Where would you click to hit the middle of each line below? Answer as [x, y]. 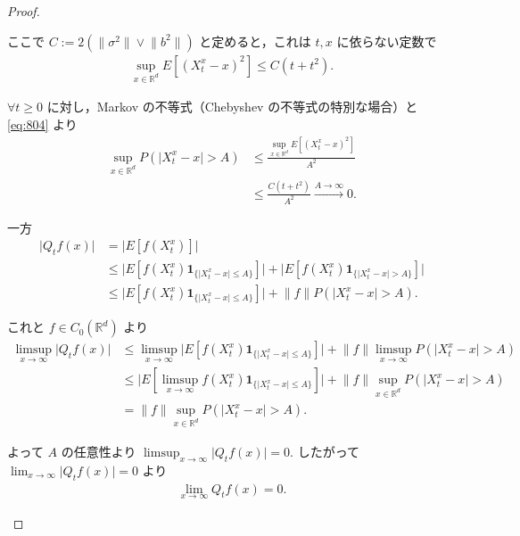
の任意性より [99, 452]
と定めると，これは [255, 41]
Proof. [24, 11]
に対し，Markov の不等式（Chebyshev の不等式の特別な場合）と [232, 107]
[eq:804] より [42, 124]
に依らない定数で [387, 41]
